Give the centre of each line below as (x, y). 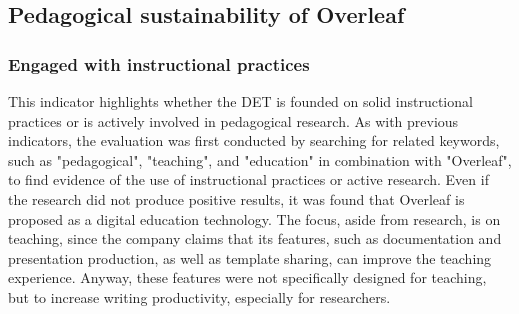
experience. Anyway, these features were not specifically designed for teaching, (247, 277)
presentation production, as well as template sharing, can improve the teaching (250, 257)
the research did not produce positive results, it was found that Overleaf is (236, 198)
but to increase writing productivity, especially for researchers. (199, 296)
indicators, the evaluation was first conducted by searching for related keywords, (254, 140)
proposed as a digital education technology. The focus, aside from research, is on (254, 218)
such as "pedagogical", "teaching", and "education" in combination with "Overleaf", (260, 159)
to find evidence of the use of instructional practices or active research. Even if (248, 179)
